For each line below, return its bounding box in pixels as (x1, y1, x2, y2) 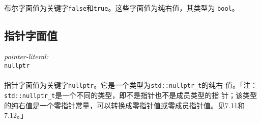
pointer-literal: (4, 51, 48, 62)
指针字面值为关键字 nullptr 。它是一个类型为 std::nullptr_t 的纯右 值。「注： (4, 80, 258, 90)
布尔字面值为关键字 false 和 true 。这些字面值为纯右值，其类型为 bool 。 (4, 2, 239, 13)
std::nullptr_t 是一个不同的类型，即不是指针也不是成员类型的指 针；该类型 (4, 89, 257, 100)
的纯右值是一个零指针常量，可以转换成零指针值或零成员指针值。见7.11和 (4, 100, 245, 110)
